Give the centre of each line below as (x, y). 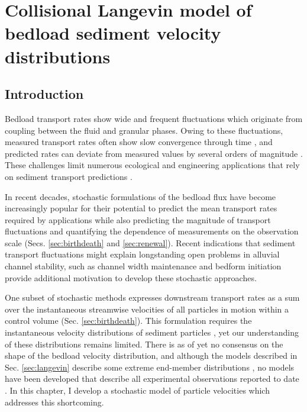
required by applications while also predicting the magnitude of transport (138, 219)
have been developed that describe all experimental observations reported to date (152, 379)
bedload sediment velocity (113, 33)
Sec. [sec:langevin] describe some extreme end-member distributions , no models (150, 367)
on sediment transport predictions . (69, 176)
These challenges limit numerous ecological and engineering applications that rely (152, 165)
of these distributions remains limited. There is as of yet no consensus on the (144, 344)
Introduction (44, 94)
